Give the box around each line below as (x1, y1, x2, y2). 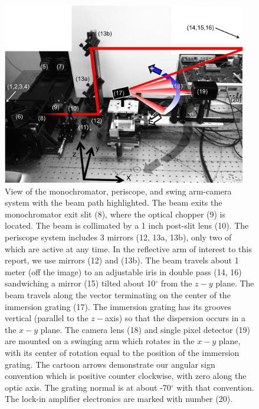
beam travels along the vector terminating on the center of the (5, 289, 231, 301)
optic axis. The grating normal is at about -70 (5, 381, 171, 393)
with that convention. (176, 381, 254, 393)
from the (160, 277, 192, 289)
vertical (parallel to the (5, 312, 88, 324)
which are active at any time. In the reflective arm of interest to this (5, 242, 252, 255)
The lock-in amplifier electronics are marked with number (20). (5, 392, 233, 405)
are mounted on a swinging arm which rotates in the (5, 335, 195, 347)
